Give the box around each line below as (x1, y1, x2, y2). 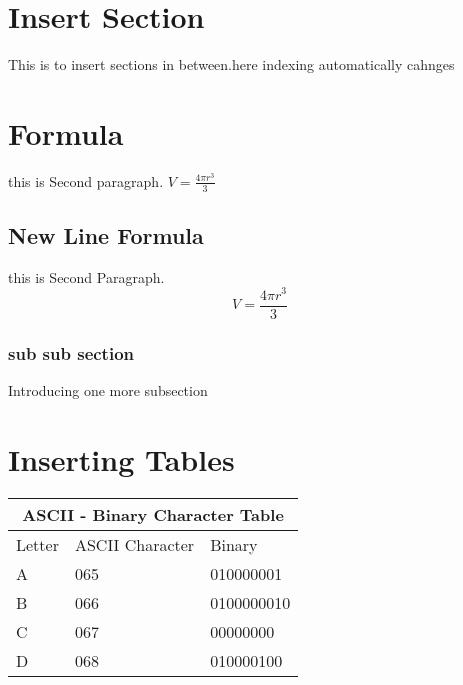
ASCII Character (74, 532, 195, 556)
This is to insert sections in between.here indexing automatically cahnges (8, 54, 455, 75)
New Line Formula (8, 220, 204, 251)
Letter (16, 532, 59, 556)
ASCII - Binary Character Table (22, 502, 284, 526)
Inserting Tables (8, 438, 235, 479)
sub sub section (8, 340, 134, 365)
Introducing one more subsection (8, 379, 208, 400)
